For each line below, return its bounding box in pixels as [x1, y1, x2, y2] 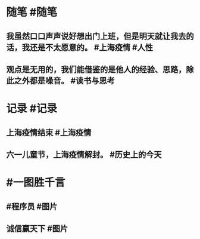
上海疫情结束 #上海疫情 [6, 127, 92, 137]
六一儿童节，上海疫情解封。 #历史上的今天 [6, 149, 162, 160]
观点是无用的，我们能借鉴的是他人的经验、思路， [6, 64, 186, 75]
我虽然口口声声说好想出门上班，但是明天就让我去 [6, 31, 186, 41]
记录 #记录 [6, 102, 58, 115]
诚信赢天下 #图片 [6, 223, 68, 234]
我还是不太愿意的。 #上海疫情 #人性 [21, 42, 154, 53]
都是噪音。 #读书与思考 [29, 75, 115, 85]
